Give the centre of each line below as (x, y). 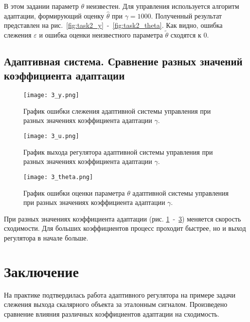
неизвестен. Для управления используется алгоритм (163, 6)
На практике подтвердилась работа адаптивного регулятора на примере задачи (120, 294)
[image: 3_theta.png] (58, 177)
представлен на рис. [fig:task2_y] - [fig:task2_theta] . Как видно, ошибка (113, 25)
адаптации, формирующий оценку (54, 15)
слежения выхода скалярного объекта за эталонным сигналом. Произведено (116, 304)
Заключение (41, 271)
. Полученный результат (186, 15)
